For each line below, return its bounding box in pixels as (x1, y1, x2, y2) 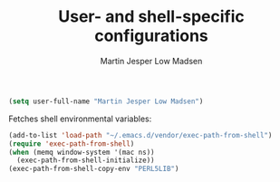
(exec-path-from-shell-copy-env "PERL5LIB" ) (8, 165, 179, 174)
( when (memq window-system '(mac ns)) (8, 148, 155, 157)
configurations (93, 25, 209, 46)
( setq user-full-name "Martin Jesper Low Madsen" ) (8, 97, 204, 106)
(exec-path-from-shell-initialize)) (16, 156, 155, 165)
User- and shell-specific (57, 6, 246, 27)
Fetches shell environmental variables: (8, 113, 152, 124)
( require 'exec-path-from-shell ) (8, 139, 135, 148)
